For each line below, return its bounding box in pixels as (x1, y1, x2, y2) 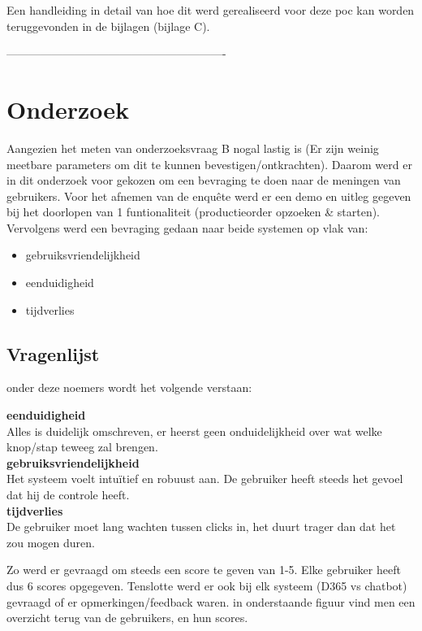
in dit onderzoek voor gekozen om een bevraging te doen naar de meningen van (6, 172, 401, 189)
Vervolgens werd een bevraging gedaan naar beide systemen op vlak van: (6, 219, 368, 236)
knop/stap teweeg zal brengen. (6, 438, 158, 455)
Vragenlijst (6, 341, 100, 366)
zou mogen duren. (6, 533, 95, 550)
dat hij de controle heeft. (6, 486, 130, 503)
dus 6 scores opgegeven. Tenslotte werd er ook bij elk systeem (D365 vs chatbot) (6, 577, 407, 594)
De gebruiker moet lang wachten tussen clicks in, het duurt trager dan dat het (6, 518, 396, 535)
